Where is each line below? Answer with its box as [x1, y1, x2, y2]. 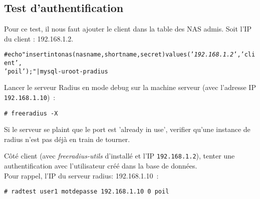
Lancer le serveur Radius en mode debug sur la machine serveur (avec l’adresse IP [4, 82, 256, 92]
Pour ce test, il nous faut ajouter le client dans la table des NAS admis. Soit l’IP [4, 23, 251, 34]
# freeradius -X [4, 109, 58, 117]
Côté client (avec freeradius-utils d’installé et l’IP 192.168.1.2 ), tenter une [4, 150, 235, 161]
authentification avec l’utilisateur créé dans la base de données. [4, 160, 197, 171]
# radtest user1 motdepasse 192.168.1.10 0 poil [4, 188, 169, 195]
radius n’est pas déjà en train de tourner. [4, 133, 130, 144]
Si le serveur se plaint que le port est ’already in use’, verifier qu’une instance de [4, 124, 250, 134]
